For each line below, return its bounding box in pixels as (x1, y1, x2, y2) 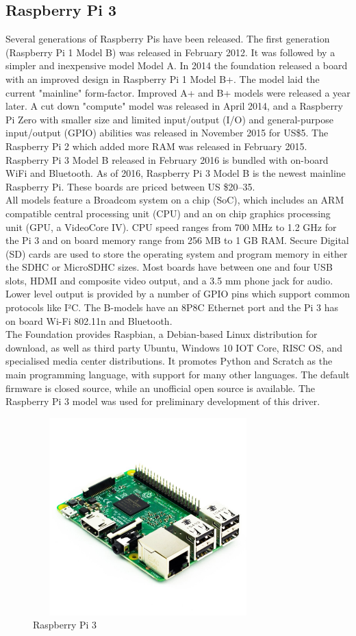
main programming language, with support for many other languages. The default (5, 367, 350, 382)
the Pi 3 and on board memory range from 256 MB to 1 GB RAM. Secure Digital (5, 233, 349, 247)
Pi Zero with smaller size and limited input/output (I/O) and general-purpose (5, 112, 333, 126)
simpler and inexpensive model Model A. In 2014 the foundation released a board (5, 58, 348, 73)
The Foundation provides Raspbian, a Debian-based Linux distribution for (5, 327, 318, 341)
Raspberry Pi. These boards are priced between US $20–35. (5, 179, 255, 193)
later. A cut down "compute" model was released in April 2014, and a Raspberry (5, 99, 343, 113)
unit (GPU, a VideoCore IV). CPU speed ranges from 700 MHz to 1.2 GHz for (5, 219, 337, 234)
